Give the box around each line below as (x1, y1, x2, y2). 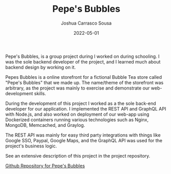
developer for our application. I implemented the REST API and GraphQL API (5, 105, 166, 112)
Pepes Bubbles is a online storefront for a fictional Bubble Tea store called (5, 74, 162, 80)
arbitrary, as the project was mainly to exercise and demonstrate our (5, 85, 150, 91)
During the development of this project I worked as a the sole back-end (5, 100, 156, 106)
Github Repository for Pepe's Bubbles (5, 162, 85, 169)
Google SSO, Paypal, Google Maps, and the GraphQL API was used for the (5, 137, 163, 143)
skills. (34, 90, 46, 96)
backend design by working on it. (5, 64, 76, 70)
